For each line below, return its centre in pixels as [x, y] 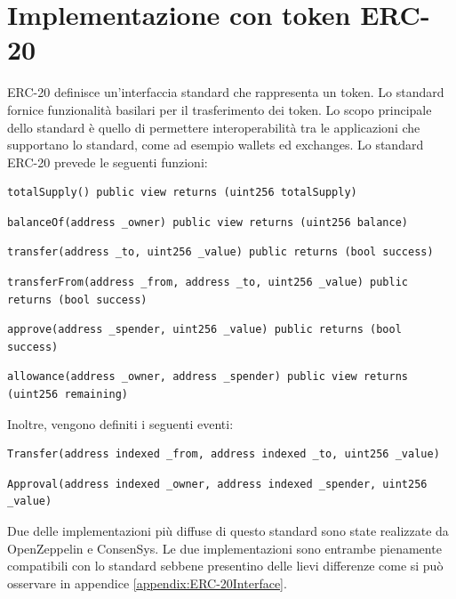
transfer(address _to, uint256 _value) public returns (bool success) [220, 252]
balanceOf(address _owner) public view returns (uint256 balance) [208, 222]
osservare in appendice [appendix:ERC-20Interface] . [147, 583]
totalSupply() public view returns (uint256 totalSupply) [182, 193]
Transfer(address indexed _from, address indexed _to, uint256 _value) [224, 454]
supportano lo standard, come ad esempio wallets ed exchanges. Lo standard [216, 145]
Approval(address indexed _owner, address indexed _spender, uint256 [217, 484]
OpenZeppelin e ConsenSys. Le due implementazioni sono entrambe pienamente [224, 548]
